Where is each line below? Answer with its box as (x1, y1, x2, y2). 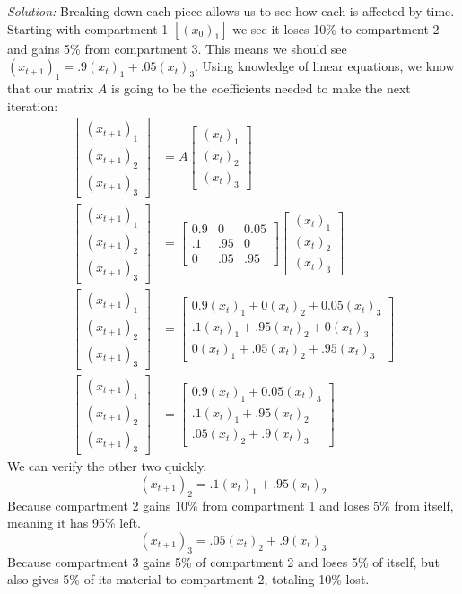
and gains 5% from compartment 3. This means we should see (7, 39, 347, 57)
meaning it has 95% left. (7, 513, 142, 532)
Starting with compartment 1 (7, 19, 169, 38)
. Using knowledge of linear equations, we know (195, 57, 455, 75)
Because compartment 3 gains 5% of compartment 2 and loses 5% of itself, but (7, 552, 440, 571)
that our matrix (7, 78, 94, 97)
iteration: (7, 96, 58, 115)
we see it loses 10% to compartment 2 (232, 19, 440, 38)
